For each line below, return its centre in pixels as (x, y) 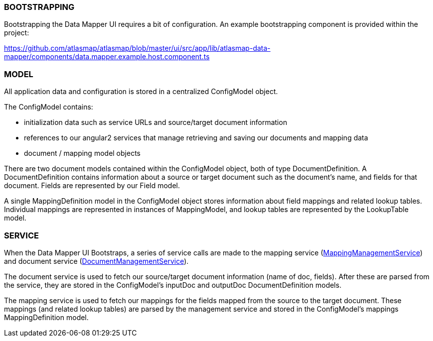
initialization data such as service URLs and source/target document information (156, 122)
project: (17, 33)
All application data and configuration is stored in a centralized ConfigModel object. (141, 92)
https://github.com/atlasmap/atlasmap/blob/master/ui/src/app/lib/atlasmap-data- (137, 48)
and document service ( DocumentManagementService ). (96, 261)
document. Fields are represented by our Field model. (92, 186)
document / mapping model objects (82, 153)
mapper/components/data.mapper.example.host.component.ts (107, 57)
